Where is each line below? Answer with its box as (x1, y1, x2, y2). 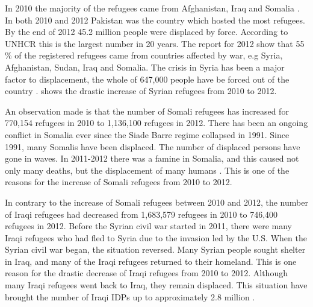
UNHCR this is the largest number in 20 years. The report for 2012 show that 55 (5, 37, 305, 49)
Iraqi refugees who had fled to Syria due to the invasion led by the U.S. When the (5, 231, 307, 244)
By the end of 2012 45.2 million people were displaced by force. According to (5, 25, 288, 38)
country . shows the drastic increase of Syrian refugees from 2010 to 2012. (5, 84, 277, 97)
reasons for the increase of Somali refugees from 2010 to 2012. (5, 176, 232, 188)
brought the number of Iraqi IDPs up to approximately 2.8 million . (5, 290, 255, 303)
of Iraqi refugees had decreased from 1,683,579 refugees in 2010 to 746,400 (5, 207, 278, 220)
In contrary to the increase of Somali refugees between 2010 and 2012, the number (5, 195, 308, 208)
